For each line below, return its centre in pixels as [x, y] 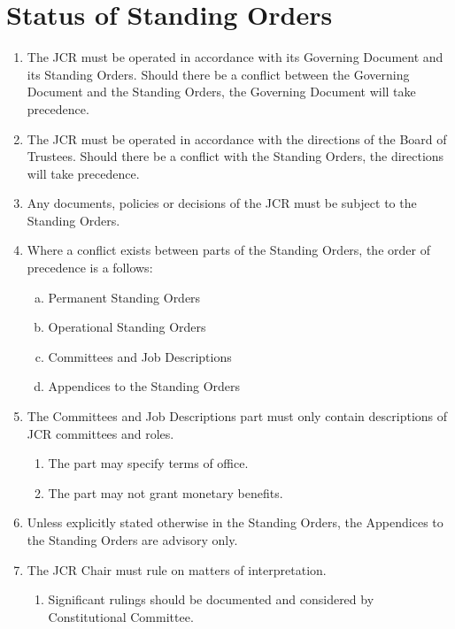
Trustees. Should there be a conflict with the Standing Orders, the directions [235, 156]
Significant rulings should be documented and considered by [211, 599]
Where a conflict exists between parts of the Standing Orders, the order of [228, 250]
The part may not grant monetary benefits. [166, 492]
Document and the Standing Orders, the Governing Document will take [221, 92]
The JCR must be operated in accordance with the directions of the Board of [237, 138]
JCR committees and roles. [100, 433]
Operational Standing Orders [127, 327]
